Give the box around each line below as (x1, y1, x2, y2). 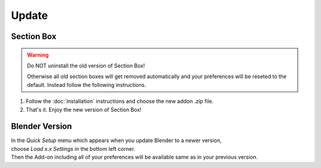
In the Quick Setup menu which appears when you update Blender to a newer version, (11, 137, 222, 144)
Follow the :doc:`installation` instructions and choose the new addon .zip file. (26, 98, 214, 105)
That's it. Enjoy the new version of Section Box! (26, 106, 142, 113)
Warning (27, 51, 49, 59)
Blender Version (11, 121, 73, 131)
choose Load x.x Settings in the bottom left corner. (11, 145, 136, 152)
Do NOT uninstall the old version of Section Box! (27, 62, 145, 69)
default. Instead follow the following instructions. (27, 81, 146, 88)
